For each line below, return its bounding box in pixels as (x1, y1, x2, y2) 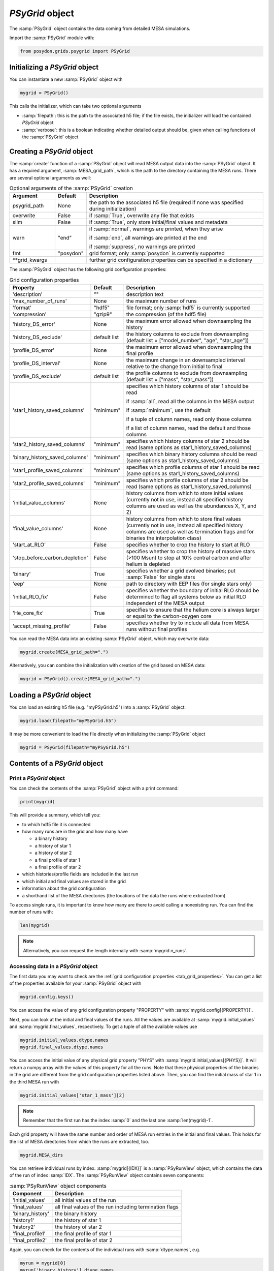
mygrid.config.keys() (20, 994, 74, 1000)
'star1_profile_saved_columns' (12, 467, 84, 474)
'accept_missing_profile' (12, 623, 71, 630)
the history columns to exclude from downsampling (126, 330, 249, 338)
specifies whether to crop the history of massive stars (126, 548, 255, 555)
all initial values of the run (55, 1196, 116, 1203)
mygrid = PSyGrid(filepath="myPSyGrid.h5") (20, 744, 130, 750)
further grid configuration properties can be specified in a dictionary (89, 257, 253, 264)
